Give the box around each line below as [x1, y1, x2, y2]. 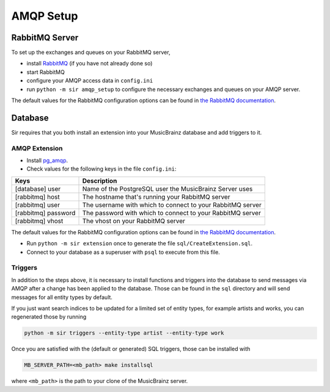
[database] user [15, 184, 61, 193]
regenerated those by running [11, 313, 87, 320]
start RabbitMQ [26, 68, 65, 76]
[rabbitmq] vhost [15, 216, 64, 225]
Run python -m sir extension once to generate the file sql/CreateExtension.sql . [26, 240, 253, 247]
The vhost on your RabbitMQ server [82, 216, 186, 225]
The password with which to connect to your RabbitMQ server [82, 209, 261, 217]
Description [82, 176, 117, 185]
